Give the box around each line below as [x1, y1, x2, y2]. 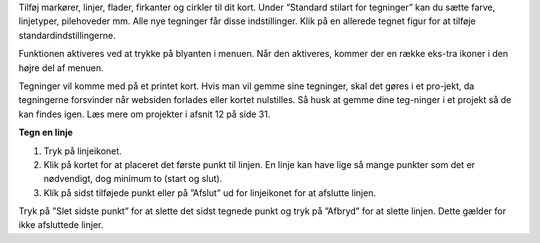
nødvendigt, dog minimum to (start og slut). [43, 173, 223, 185]
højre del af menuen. [18, 61, 104, 74]
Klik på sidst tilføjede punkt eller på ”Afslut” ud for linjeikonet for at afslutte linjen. [43, 186, 377, 199]
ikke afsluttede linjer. [18, 219, 104, 231]
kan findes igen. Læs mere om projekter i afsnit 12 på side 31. [18, 108, 271, 120]
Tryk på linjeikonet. [43, 145, 122, 157]
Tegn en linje [18, 126, 74, 139]
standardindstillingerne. [18, 29, 116, 41]
